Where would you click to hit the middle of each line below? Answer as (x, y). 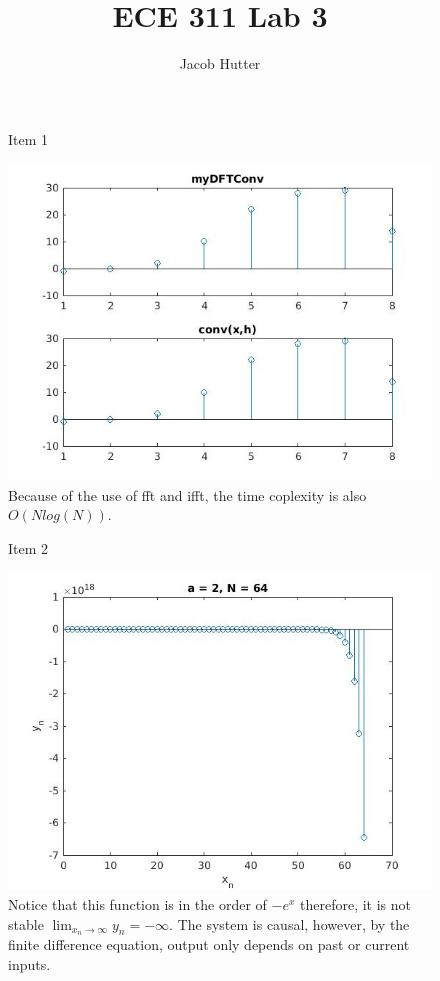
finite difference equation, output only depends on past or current (209, 944)
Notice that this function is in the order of (137, 903)
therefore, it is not (356, 903)
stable (26, 923)
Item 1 (28, 138)
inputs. (29, 963)
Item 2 (28, 547)
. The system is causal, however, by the (289, 923)
